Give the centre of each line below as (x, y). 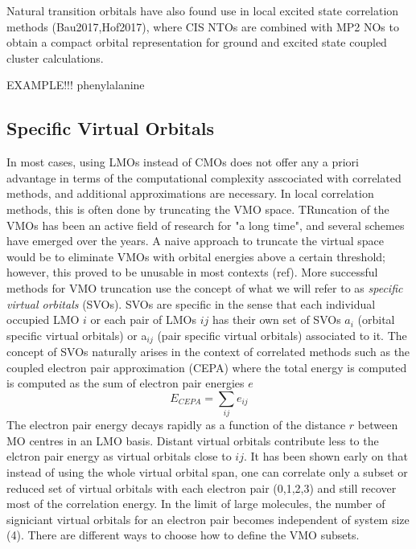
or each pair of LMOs (144, 320)
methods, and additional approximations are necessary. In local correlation (190, 193)
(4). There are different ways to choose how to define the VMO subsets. (183, 535)
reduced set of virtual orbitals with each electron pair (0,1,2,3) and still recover (202, 488)
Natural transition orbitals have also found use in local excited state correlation (203, 10)
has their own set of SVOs (276, 320)
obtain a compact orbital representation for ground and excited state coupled (197, 42)
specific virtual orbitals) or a (77, 335)
